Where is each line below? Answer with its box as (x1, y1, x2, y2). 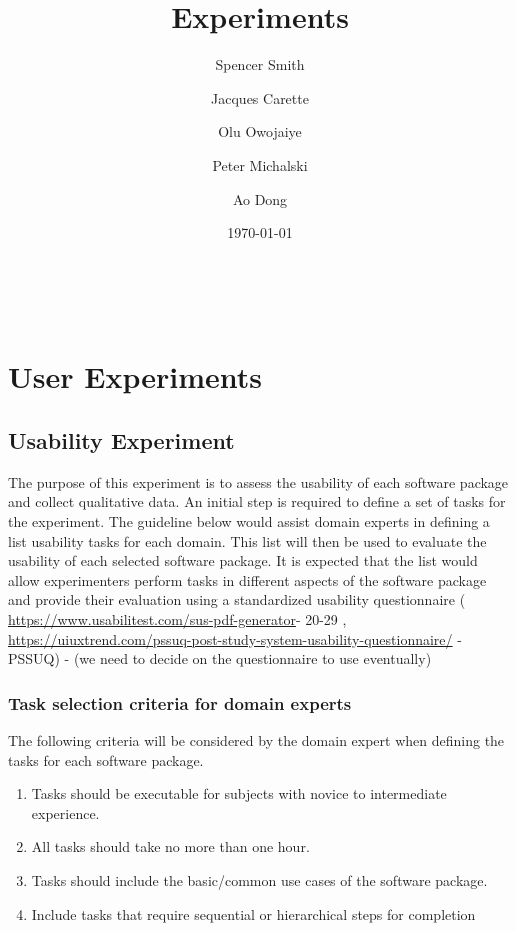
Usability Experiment (8, 425, 235, 456)
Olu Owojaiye (218, 121, 302, 142)
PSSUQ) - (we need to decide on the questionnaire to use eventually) (8, 648, 432, 669)
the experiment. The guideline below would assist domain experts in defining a (8, 511, 490, 532)
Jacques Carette (211, 87, 309, 108)
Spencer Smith (215, 54, 305, 75)
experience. (31, 802, 100, 823)
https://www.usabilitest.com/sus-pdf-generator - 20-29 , (8, 609, 347, 630)
